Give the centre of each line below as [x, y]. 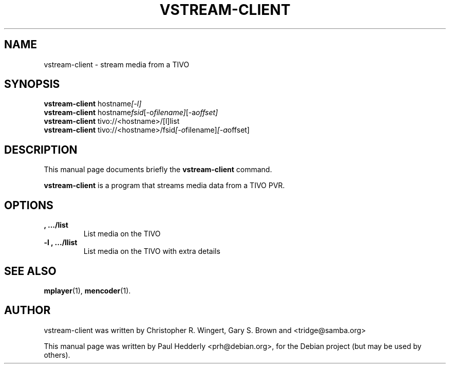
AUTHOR [27, 310]
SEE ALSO [30, 271]
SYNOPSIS [32, 84]
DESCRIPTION [41, 150]
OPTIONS [29, 205]
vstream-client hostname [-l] [93, 104]
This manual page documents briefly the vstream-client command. [158, 170]
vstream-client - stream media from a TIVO [117, 64]
